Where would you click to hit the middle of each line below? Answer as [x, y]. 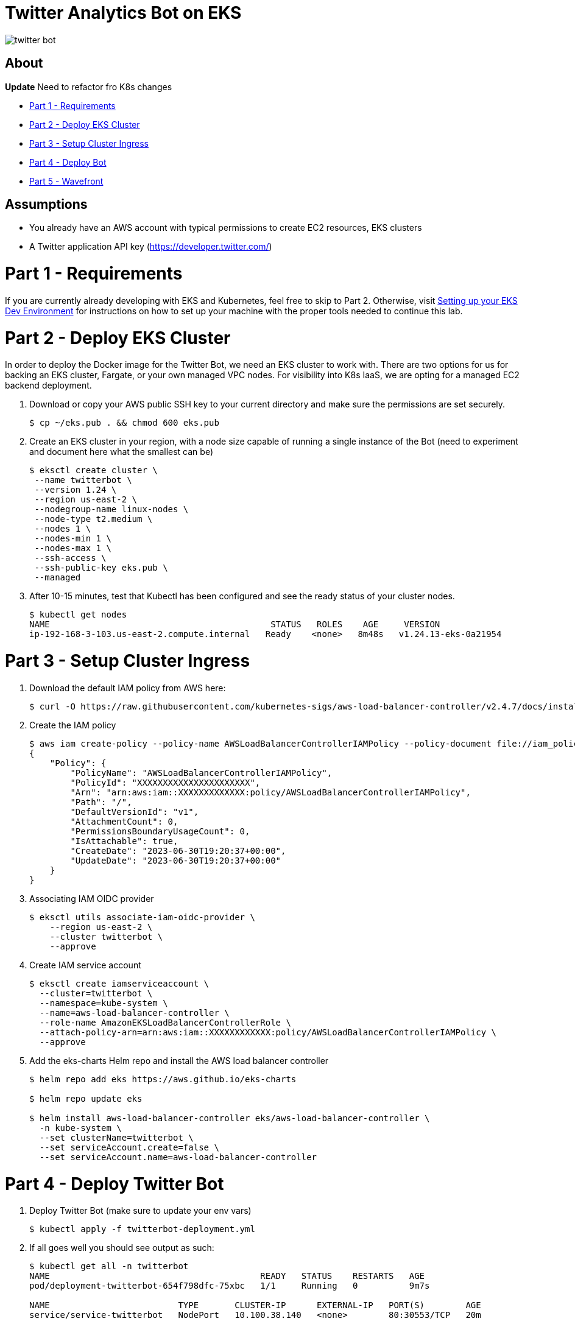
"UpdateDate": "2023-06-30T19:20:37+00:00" [176, 860]
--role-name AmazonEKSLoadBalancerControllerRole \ [165, 1022]
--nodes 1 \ [63, 529]
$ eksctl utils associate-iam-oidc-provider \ [142, 917]
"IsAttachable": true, [124, 841]
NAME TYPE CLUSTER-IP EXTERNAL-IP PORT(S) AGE [255, 1305]
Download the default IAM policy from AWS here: [128, 688]
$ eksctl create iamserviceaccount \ [119, 983]
